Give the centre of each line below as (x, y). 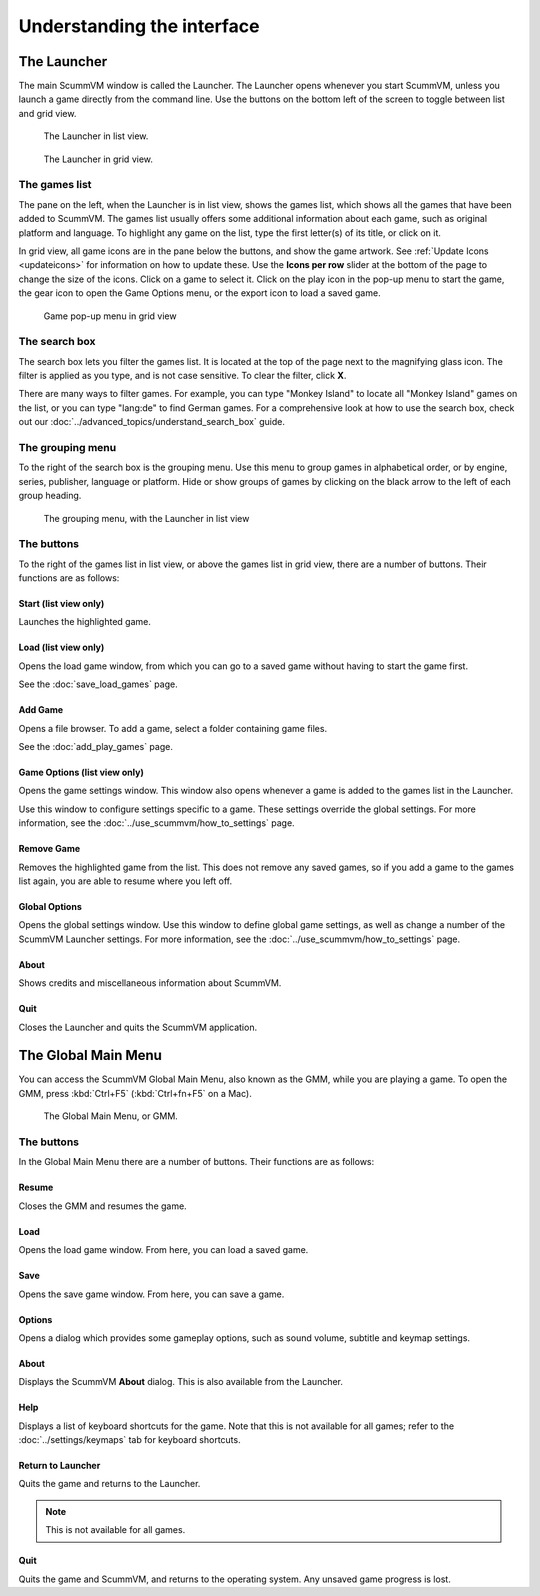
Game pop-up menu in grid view (110, 316)
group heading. (50, 496)
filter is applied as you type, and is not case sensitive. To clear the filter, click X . (182, 376)
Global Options (50, 906)
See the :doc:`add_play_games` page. (96, 746)
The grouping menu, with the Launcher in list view (146, 518)
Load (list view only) (61, 647)
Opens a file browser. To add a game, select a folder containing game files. (173, 728)
